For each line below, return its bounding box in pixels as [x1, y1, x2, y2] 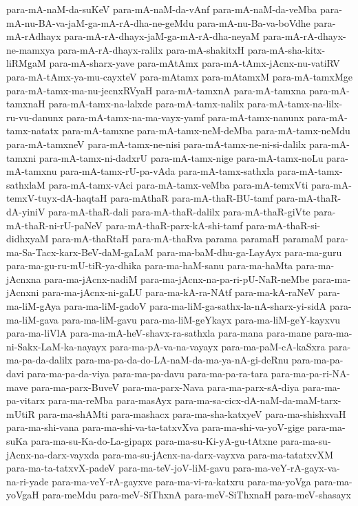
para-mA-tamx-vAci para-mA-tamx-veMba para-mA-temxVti [48, 177, 308, 191]
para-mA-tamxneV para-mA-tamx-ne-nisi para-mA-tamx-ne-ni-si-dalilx [6, 136, 306, 151]
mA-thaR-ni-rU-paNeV [6, 218, 103, 232]
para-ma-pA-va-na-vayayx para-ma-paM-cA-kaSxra [109, 339, 326, 353]
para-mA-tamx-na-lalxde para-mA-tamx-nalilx [48, 96, 244, 111]
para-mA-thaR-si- [246, 218, 321, 232]
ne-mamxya [6, 42, 55, 56]
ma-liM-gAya [6, 299, 61, 313]
